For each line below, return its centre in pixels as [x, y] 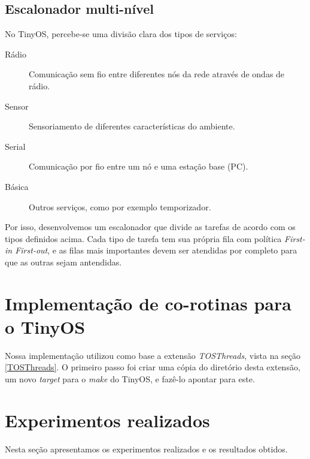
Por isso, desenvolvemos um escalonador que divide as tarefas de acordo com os [150, 227]
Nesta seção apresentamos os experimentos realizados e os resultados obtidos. [146, 449]
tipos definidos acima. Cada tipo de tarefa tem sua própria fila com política [143, 238]
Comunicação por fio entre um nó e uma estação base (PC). [139, 166]
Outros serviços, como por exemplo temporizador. [120, 206]
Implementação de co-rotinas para [148, 303]
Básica [17, 186]
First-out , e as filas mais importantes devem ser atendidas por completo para [156, 250]
